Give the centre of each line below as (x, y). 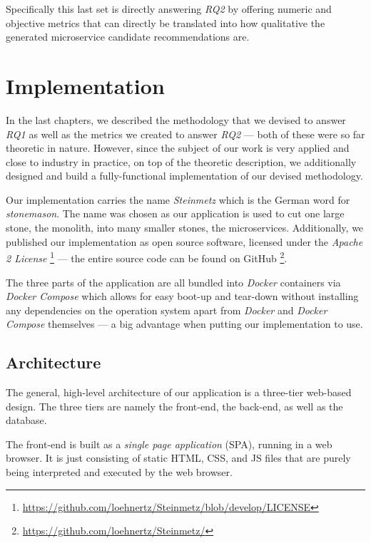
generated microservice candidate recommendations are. (128, 37)
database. (26, 420)
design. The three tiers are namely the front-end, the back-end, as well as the (174, 406)
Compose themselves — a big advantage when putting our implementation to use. (184, 324)
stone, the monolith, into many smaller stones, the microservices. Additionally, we (185, 228)
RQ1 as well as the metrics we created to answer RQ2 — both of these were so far (185, 134)
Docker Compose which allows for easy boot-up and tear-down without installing (182, 296)
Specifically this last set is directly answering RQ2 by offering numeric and (169, 9)
